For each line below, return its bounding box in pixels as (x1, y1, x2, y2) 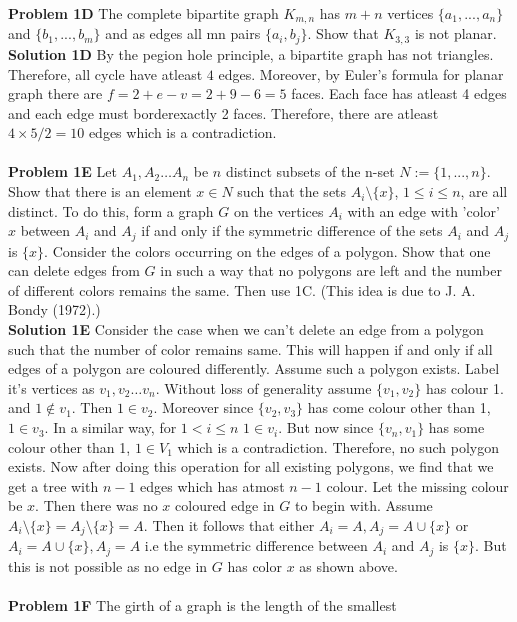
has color (227, 555, 283, 576)
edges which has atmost (140, 475, 285, 496)
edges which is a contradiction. (88, 122, 277, 143)
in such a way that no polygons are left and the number (160, 260, 502, 281)
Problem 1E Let (8, 161, 117, 182)
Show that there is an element (8, 181, 192, 202)
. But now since (278, 417, 374, 438)
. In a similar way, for (44, 417, 177, 438)
